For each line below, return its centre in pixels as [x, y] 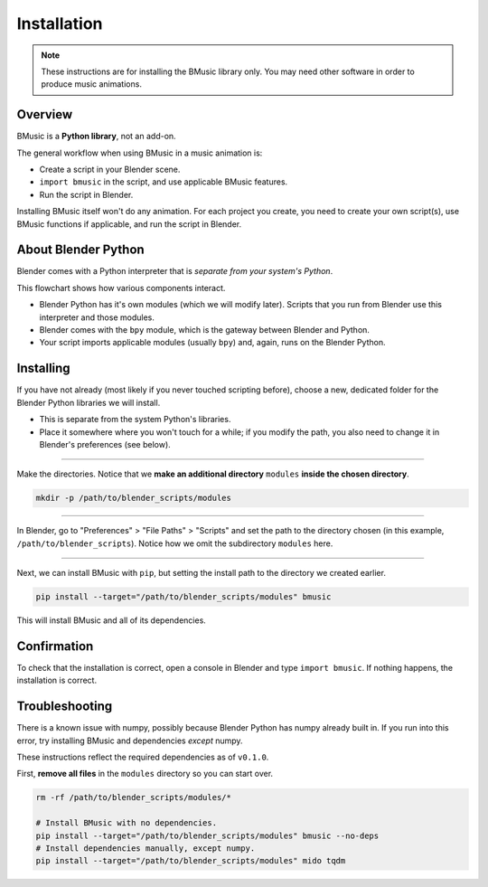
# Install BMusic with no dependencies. [126, 823]
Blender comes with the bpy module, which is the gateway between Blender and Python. [205, 330]
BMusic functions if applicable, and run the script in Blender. [129, 224]
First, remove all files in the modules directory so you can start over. [145, 774]
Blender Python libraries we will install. [89, 402]
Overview [45, 114]
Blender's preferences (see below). [105, 444]
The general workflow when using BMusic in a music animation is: [140, 153]
